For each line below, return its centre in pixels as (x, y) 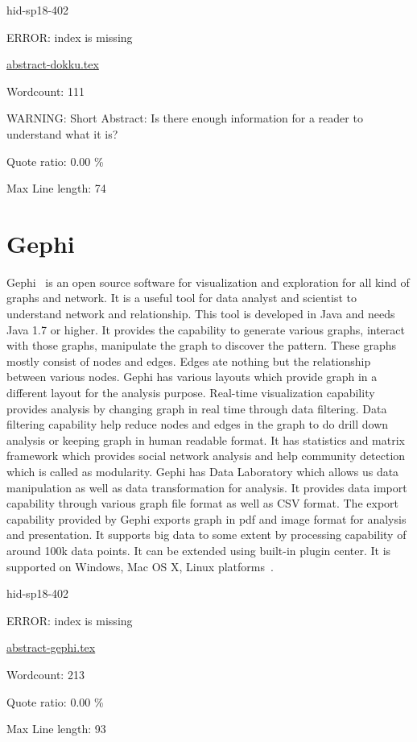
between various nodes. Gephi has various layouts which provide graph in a (192, 377)
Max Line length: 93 (56, 729)
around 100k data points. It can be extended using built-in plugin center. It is (199, 550)
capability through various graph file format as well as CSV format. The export (202, 503)
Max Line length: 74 (56, 188)
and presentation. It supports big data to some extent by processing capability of (206, 535)
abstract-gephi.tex (51, 647)
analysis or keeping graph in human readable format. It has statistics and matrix (206, 439)
